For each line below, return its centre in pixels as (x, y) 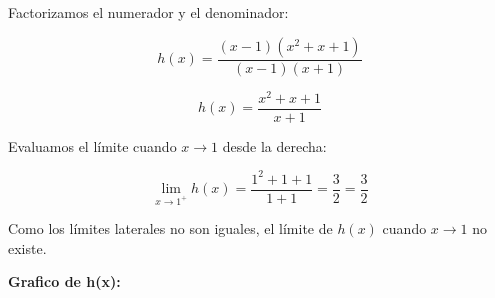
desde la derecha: (274, 145)
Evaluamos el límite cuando (92, 145)
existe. (27, 247)
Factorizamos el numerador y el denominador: (148, 12)
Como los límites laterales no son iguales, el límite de (170, 228)
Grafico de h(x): (64, 281)
